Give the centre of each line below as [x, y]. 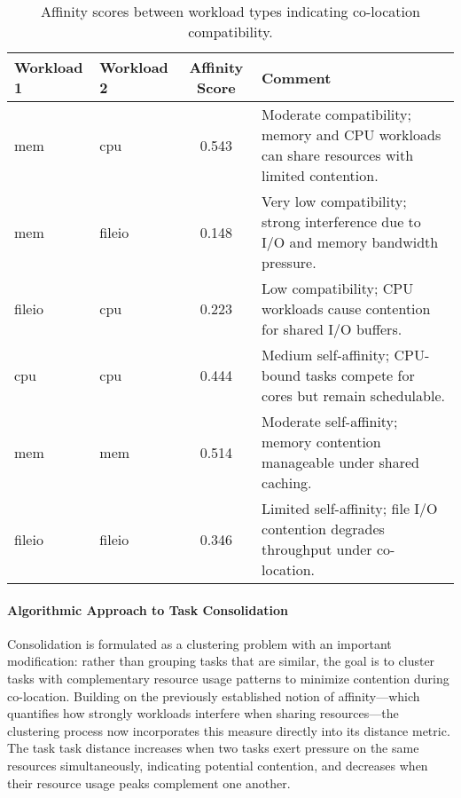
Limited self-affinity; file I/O [350, 508]
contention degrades [323, 529]
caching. [287, 482]
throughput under [317, 549]
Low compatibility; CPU [338, 288]
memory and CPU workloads [352, 134]
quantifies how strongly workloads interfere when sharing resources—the [203, 713]
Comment [297, 77]
